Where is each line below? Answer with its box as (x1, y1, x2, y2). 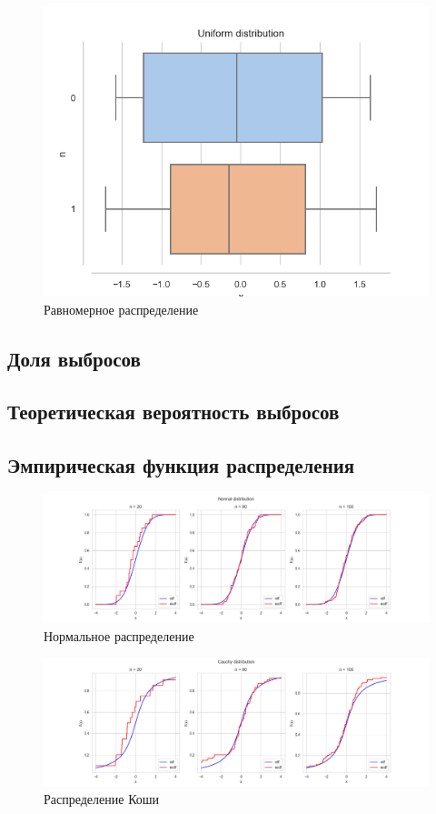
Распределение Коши (44, 789, 160, 809)
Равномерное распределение (44, 299, 199, 318)
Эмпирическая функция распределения (7, 451, 355, 479)
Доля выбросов (7, 344, 141, 372)
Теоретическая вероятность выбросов (7, 397, 340, 426)
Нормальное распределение (44, 626, 194, 645)
